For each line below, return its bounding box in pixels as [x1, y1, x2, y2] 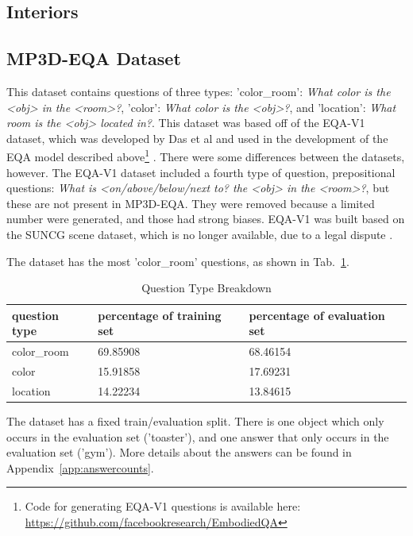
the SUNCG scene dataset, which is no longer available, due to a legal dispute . [6, 226, 393, 242]
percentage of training [98, 307, 222, 323]
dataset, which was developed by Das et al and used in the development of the [6, 129, 388, 146]
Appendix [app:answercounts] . [6, 459, 154, 476]
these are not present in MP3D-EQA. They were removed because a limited [6, 195, 375, 211]
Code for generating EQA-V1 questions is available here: [25, 498, 301, 515]
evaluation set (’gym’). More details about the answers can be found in [6, 444, 352, 461]
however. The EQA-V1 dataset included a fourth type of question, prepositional [6, 164, 396, 180]
